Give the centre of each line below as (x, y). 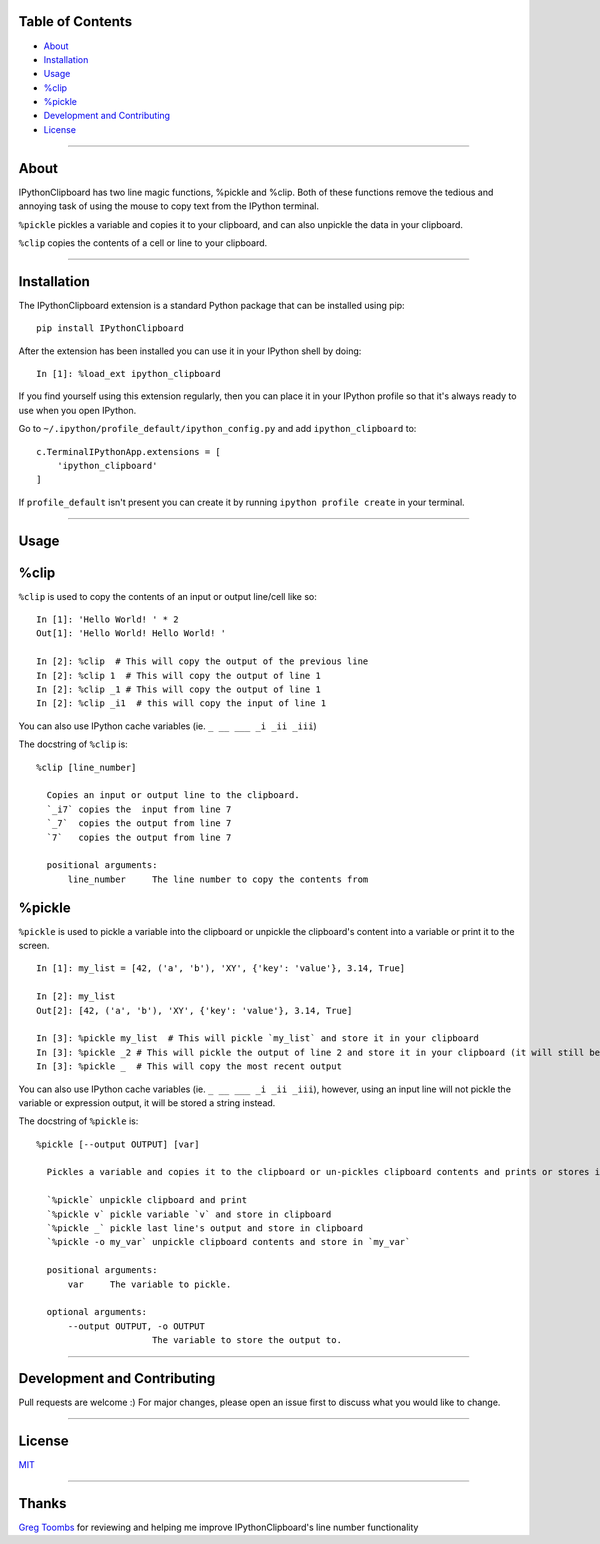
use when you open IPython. (77, 410)
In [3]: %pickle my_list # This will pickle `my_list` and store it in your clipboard (258, 1038)
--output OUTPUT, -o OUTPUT (136, 1326)
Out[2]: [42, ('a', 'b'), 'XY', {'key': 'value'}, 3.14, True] (194, 1010)
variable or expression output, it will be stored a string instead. (147, 1102)
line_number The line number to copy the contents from (218, 879)
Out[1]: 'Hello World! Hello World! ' (131, 633)
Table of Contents (75, 21)
